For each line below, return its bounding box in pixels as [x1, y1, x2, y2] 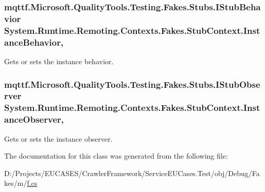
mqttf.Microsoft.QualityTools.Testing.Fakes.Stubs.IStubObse [4, 78, 260, 90]
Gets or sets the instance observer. [4, 133, 113, 144]
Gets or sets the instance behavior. [4, 55, 114, 66]
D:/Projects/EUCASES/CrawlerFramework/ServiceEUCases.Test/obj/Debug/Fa [4, 167, 260, 178]
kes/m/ [4, 178, 27, 188]
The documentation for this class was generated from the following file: [4, 150, 228, 161]
